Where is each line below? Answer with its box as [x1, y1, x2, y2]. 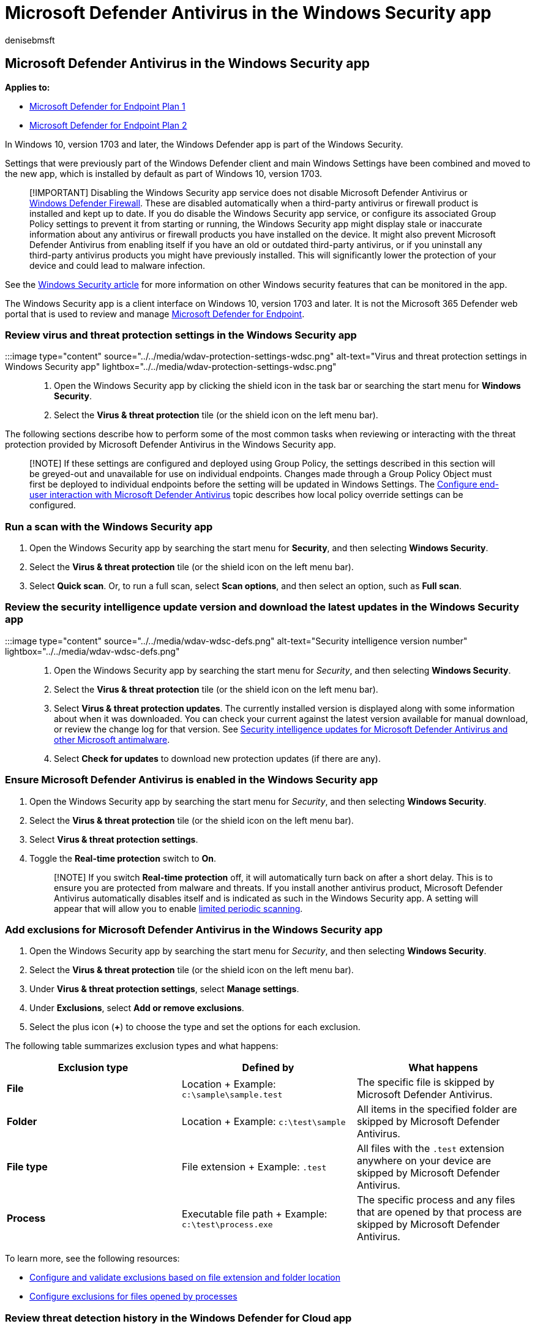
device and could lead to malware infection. [29, 260, 206, 271]
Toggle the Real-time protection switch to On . [29, 853, 217, 864]
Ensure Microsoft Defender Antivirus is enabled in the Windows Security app [5, 774, 378, 786]
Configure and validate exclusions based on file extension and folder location [29, 1272, 341, 1283]
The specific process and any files [356, 1194, 515, 1207]
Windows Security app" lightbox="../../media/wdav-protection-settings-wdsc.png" [5, 361, 337, 372]
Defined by [242, 1061, 294, 1074]
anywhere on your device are [356, 1154, 492, 1167]
